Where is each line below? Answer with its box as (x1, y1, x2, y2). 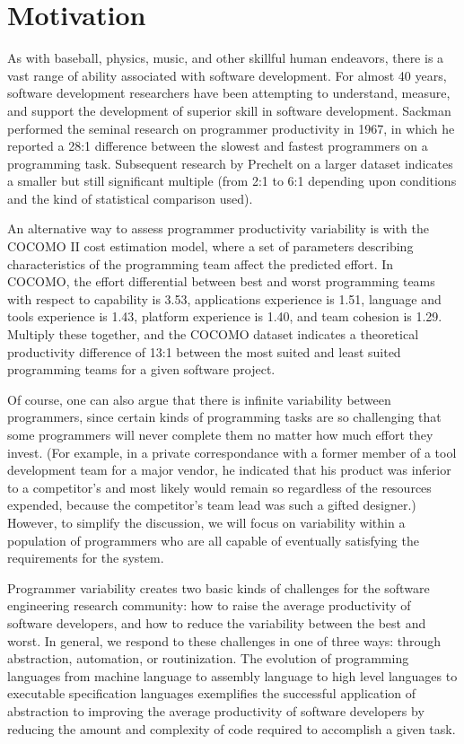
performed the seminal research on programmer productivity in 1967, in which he (7, 118, 455, 137)
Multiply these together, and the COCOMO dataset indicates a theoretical (7, 325, 419, 344)
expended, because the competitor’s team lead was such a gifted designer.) (7, 495, 416, 514)
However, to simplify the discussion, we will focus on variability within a (7, 512, 406, 531)
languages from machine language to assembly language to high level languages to (7, 666, 458, 685)
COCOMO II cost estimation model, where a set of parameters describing (7, 237, 414, 256)
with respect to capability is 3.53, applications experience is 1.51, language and (7, 289, 442, 308)
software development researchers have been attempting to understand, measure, (7, 83, 451, 102)
